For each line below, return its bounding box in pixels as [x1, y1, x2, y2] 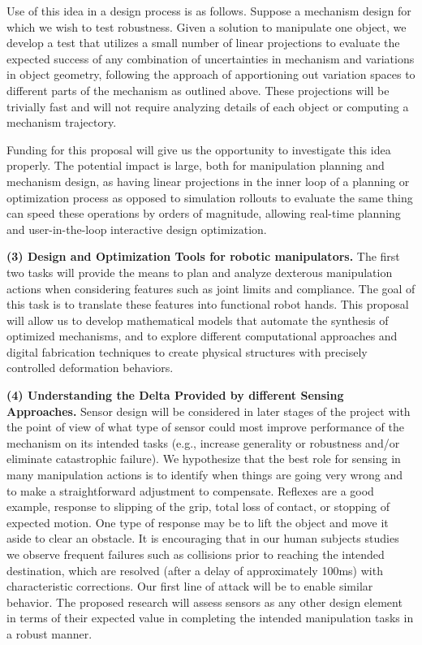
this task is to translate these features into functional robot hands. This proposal [6, 296, 409, 313]
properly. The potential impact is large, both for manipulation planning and [6, 157, 385, 174]
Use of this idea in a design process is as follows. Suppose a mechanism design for [6, 2, 411, 19]
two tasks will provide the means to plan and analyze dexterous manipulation [6, 263, 393, 280]
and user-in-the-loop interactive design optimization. [6, 220, 267, 237]
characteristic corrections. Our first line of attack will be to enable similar [6, 578, 373, 595]
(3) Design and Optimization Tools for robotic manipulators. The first [6, 248, 400, 265]
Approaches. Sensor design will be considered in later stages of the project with [6, 402, 411, 419]
